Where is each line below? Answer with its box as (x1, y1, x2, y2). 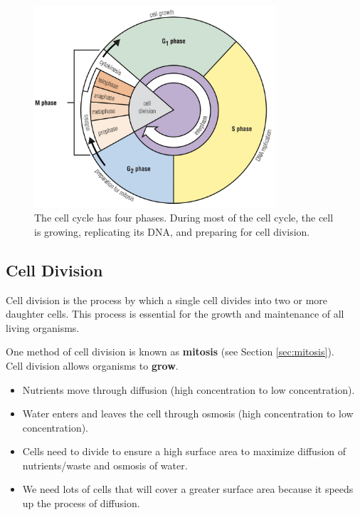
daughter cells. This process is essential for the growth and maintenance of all (6, 306, 344, 321)
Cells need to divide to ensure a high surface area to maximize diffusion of (22, 444, 346, 459)
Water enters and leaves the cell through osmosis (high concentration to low (22, 406, 354, 421)
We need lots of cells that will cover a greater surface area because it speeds (22, 482, 354, 496)
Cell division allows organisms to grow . (6, 358, 179, 373)
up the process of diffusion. (22, 496, 140, 511)
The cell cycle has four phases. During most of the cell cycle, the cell (34, 210, 334, 225)
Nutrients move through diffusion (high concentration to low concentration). (22, 382, 355, 397)
